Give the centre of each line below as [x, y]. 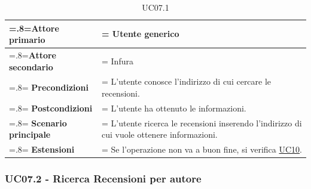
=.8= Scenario [38, 123]
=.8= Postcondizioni [51, 108]
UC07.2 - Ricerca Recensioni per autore [103, 179]
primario [27, 40]
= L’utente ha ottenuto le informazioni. [174, 108]
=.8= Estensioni [42, 149]
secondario [31, 66]
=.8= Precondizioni [49, 87]
